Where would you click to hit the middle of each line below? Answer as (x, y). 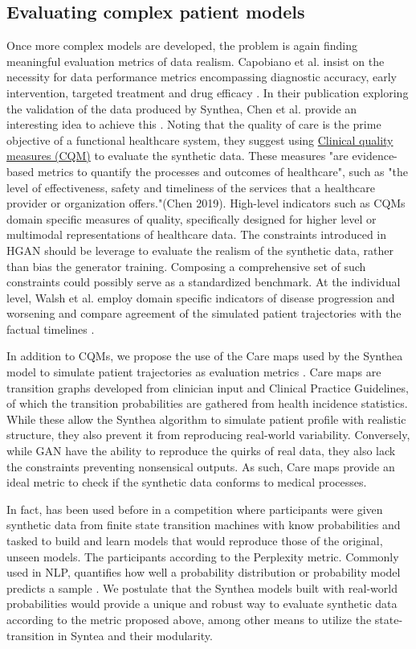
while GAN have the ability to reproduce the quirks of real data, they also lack (201, 451)
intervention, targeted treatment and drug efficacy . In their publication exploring (208, 92)
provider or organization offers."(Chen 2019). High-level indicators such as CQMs (206, 203)
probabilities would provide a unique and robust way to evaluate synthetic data (202, 604)
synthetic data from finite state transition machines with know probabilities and (204, 525)
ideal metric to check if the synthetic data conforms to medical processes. (187, 482)
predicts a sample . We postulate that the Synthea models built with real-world (202, 587)
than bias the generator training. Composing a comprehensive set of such (186, 266)
